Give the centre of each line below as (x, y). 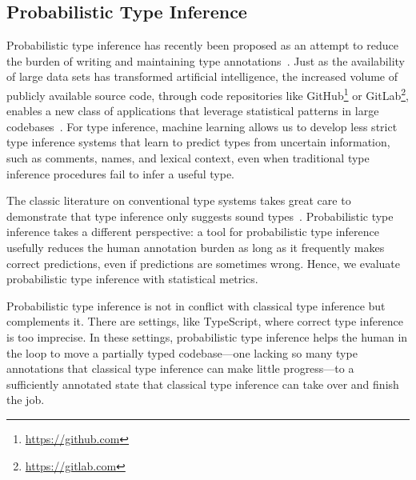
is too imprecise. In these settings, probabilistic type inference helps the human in (207, 336)
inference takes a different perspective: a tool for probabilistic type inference (193, 232)
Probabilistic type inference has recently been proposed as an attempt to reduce (202, 45)
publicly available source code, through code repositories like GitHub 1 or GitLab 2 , (208, 94)
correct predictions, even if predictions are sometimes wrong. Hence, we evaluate (204, 263)
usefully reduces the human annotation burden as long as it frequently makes (196, 247)
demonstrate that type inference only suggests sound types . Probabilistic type (200, 216)
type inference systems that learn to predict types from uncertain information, (198, 142)
